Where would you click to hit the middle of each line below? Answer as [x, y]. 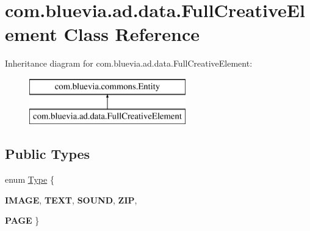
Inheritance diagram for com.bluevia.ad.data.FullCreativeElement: [129, 63]
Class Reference [132, 34]
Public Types [48, 154]
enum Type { [30, 179]
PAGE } [22, 220]
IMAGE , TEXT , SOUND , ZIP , [71, 200]
